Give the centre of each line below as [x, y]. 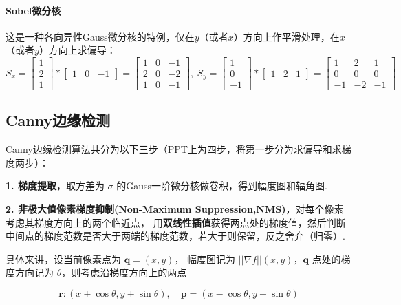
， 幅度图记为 [205, 259]
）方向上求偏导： [77, 50]
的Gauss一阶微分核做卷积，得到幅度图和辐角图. [222, 186]
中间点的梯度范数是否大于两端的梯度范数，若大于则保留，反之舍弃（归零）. [175, 236]
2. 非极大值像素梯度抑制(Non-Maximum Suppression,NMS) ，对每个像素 [175, 209]
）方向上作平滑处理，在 [286, 36]
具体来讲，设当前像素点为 [63, 259]
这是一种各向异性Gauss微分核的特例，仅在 [100, 36]
